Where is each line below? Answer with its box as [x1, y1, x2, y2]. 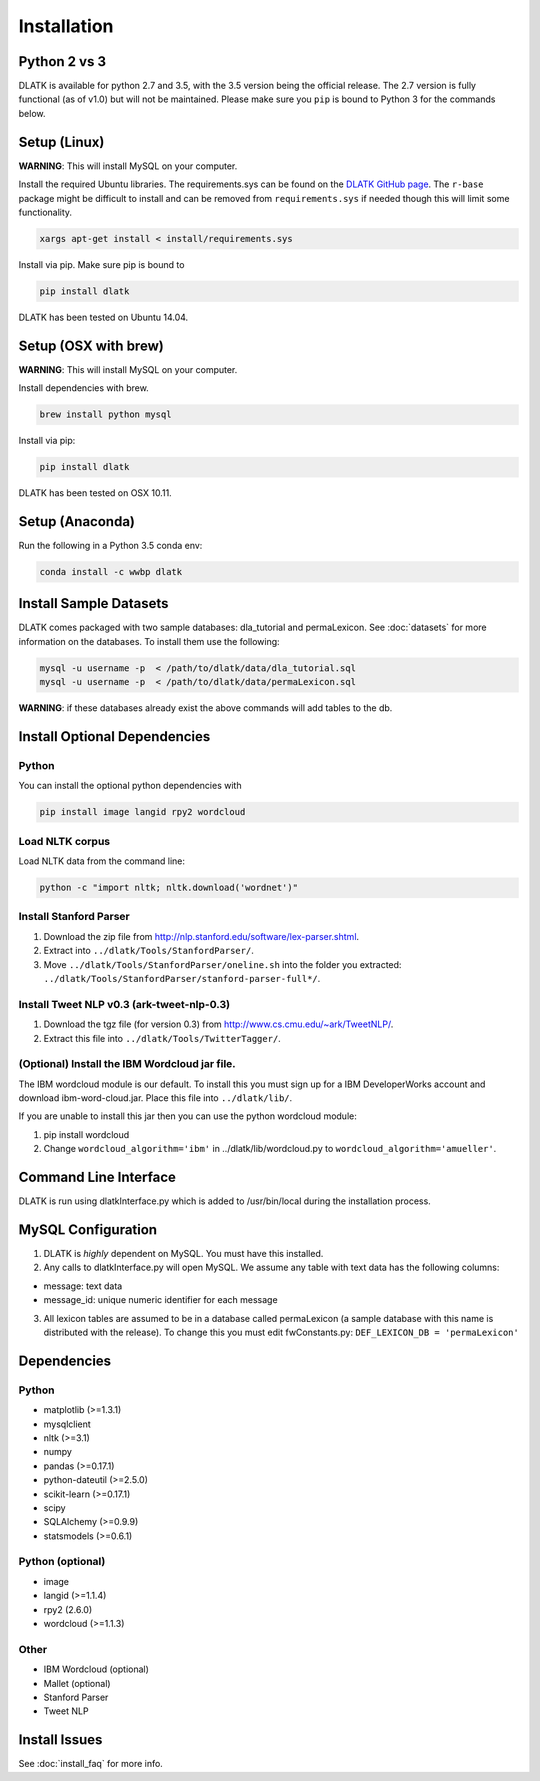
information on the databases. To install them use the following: [18, 635, 280, 647]
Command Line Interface [18, 1169, 177, 1186]
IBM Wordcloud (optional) [43, 1663, 150, 1675]
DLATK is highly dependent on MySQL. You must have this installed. [43, 1248, 324, 1260]
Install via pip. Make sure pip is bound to [18, 258, 185, 270]
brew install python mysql [39, 409, 172, 420]
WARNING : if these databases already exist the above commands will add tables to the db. [18, 702, 393, 714]
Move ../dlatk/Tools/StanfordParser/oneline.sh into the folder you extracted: [43, 958, 402, 970]
